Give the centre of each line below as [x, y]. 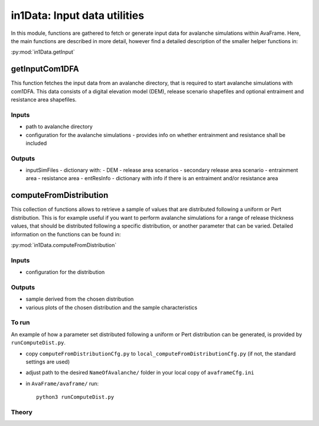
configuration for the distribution [65, 272]
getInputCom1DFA [45, 69]
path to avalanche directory [59, 126]
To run [20, 323]
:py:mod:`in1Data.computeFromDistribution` [64, 245]
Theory [22, 412]
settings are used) [48, 362]
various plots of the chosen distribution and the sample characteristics [112, 307]
